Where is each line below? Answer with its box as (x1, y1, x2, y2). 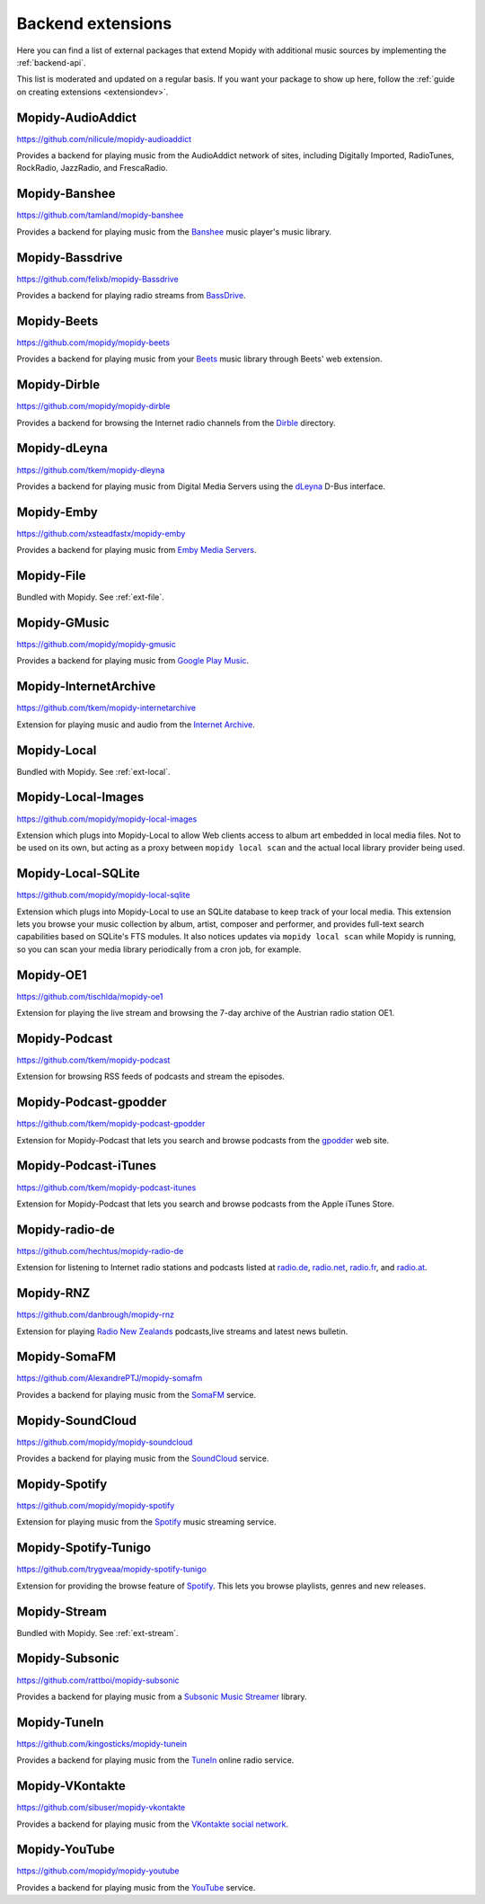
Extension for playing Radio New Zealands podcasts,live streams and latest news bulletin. (16, 1326, 348, 1337)
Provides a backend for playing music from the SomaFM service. (16, 1389, 257, 1400)
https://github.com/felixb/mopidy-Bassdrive (16, 273, 179, 284)
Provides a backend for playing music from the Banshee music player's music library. (16, 226, 332, 237)
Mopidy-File (16, 568, 86, 583)
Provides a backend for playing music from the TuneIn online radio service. (16, 1755, 295, 1766)
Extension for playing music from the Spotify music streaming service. (16, 1517, 277, 1527)
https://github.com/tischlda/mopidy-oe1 (16, 991, 163, 1001)
